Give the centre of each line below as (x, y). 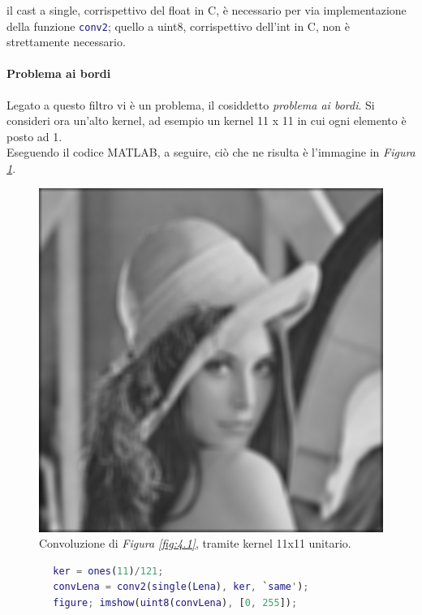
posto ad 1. (34, 136)
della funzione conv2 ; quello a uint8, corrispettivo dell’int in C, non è (178, 26)
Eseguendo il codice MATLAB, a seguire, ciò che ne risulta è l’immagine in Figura (211, 152)
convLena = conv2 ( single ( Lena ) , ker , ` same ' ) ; (181, 587)
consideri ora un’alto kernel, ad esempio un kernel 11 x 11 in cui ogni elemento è (207, 120)
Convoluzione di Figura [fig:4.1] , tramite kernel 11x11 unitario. (195, 543)
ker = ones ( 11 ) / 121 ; (108, 571)
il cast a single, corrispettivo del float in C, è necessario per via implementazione (207, 10)
